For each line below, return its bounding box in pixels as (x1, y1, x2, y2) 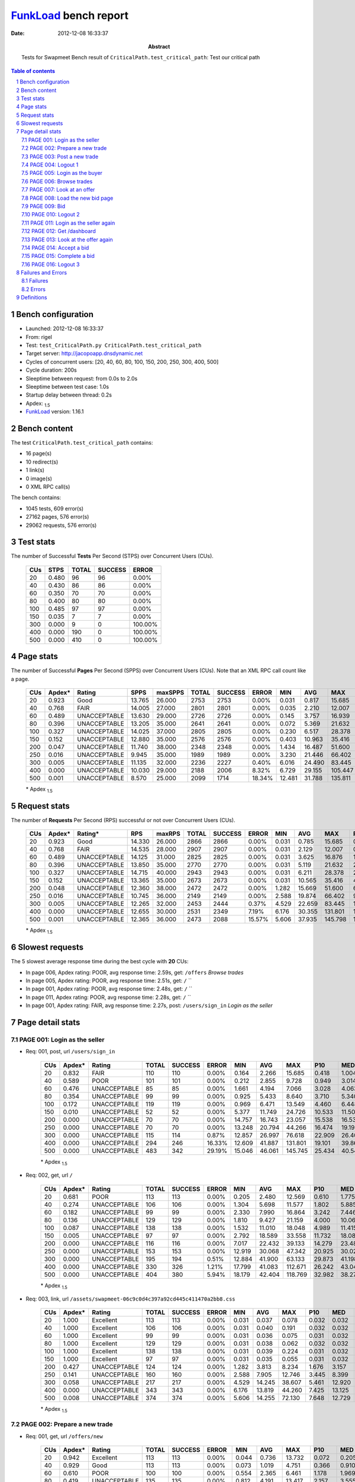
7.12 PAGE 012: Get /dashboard (21, 228, 96, 235)
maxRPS (156, 830, 180, 838)
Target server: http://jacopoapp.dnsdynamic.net (25, 350, 143, 357)
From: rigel (25, 333, 53, 340)
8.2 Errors (21, 285, 46, 293)
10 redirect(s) (25, 458, 59, 465)
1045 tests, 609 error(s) (25, 504, 84, 512)
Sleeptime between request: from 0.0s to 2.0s (25, 375, 138, 382)
